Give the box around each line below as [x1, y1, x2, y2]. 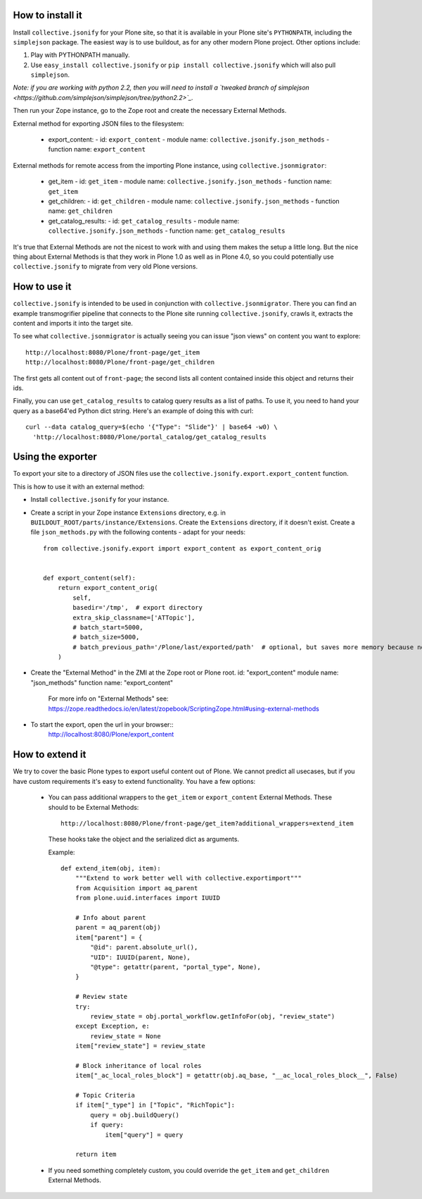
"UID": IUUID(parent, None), [90, 953, 191, 961]
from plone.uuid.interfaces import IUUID [75, 894, 221, 902]
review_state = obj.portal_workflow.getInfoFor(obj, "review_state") [90, 1012, 335, 1020]
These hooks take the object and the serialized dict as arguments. [48, 835, 239, 844]
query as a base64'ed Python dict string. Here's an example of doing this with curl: [13, 406, 254, 415]
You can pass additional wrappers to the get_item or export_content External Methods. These [48, 793, 332, 801]
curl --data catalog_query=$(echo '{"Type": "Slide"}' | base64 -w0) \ [25, 423, 278, 431]
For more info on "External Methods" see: [48, 694, 169, 703]
